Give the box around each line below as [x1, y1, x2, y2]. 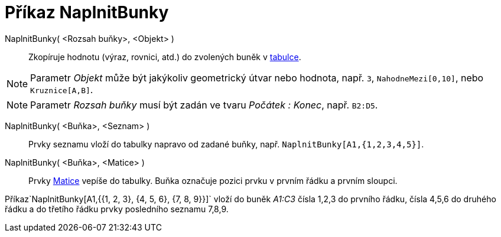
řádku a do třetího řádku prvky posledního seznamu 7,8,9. [5, 203, 229, 214]
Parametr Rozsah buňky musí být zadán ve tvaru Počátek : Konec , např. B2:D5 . [30, 98, 378, 111]
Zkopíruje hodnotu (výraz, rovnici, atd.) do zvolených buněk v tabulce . [28, 51, 301, 62]
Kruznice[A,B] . [30, 83, 93, 96]
